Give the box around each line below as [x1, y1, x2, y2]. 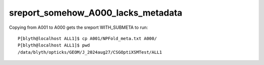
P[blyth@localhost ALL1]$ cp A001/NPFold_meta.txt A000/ [18, 36, 157, 41]
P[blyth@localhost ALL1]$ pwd [18, 43, 90, 48]
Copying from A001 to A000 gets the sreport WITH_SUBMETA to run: [9, 24, 148, 30]
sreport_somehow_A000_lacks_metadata [9, 7, 183, 18]
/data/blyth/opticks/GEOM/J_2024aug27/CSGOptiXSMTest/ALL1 [18, 49, 162, 55]
